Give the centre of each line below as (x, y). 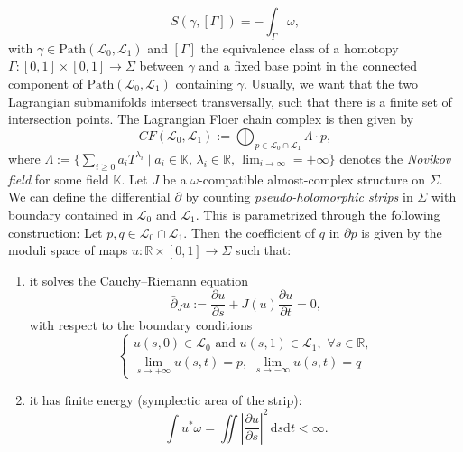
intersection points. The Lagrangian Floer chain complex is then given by (211, 119)
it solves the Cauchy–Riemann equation (139, 280)
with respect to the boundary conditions (141, 325)
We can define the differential (89, 197)
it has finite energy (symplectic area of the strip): (166, 399)
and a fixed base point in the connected (308, 66)
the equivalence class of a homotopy (300, 47)
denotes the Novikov (395, 158)
